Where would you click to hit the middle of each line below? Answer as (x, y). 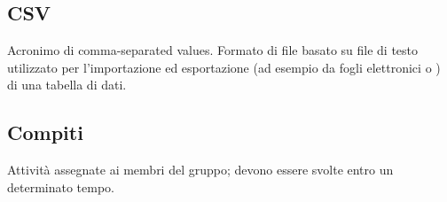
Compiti (45, 132)
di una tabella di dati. (67, 85)
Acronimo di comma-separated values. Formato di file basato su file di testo (213, 50)
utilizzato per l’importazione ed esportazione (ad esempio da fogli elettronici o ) (224, 67)
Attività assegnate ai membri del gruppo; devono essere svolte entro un (200, 170)
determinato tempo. (61, 186)
